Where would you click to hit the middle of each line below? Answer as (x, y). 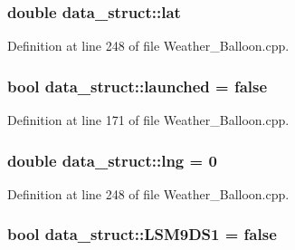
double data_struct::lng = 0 (112, 160)
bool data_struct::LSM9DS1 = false (142, 234)
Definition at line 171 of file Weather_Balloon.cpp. (148, 120)
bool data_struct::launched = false (138, 86)
